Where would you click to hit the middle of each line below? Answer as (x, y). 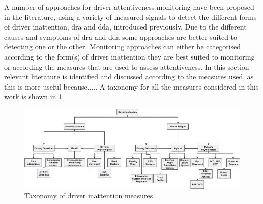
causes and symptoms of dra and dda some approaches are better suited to (121, 36)
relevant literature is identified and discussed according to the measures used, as (129, 77)
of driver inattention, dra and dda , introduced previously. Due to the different (125, 27)
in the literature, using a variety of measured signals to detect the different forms (130, 17)
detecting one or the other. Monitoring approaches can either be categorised (123, 47)
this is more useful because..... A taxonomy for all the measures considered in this (131, 86)
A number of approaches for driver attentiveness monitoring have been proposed (129, 7)
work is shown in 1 (33, 96)
